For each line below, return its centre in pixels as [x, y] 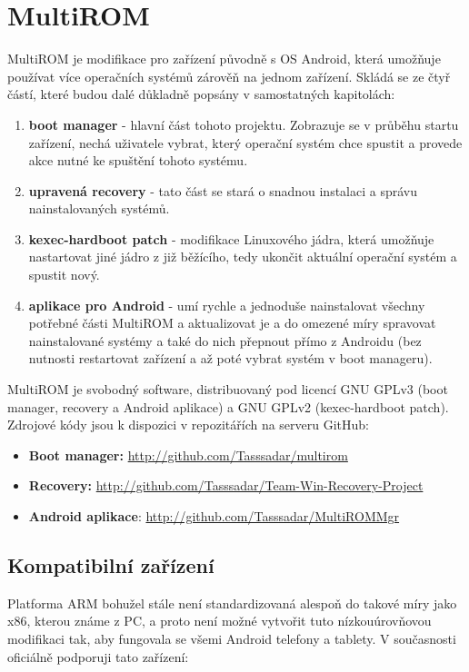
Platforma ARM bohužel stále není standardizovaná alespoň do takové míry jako [232, 603]
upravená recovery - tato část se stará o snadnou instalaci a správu [223, 190]
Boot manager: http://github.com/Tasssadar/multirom [188, 455]
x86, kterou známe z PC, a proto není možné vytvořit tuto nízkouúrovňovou [220, 621]
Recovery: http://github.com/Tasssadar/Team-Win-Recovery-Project [226, 485]
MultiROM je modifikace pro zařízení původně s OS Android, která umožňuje [224, 59]
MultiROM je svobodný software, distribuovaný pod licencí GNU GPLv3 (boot [228, 389]
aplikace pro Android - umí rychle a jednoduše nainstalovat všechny [227, 305]
